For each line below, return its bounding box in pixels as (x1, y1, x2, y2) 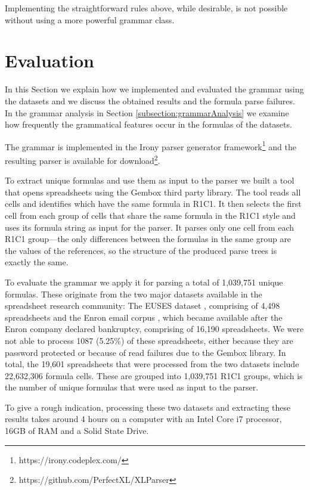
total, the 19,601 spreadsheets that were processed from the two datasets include (5, 358, 299, 370)
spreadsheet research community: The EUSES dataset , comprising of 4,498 (5, 299, 280, 312)
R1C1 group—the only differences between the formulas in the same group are (5, 232, 292, 245)
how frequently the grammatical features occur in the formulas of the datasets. (5, 118, 292, 131)
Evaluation (5, 48, 94, 73)
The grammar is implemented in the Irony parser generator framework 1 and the (5, 138, 296, 153)
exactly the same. (5, 256, 69, 268)
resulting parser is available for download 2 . (5, 152, 160, 166)
